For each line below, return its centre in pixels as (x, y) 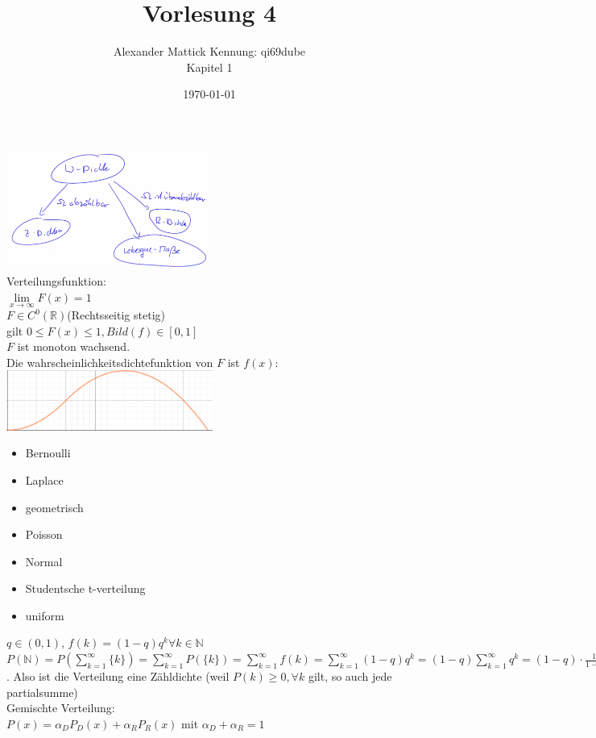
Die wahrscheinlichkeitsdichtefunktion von (110, 362)
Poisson (44, 534)
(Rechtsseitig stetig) (116, 315)
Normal (44, 561)
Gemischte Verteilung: (61, 708)
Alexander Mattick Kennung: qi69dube (209, 51)
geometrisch (54, 507)
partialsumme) (42, 692)
